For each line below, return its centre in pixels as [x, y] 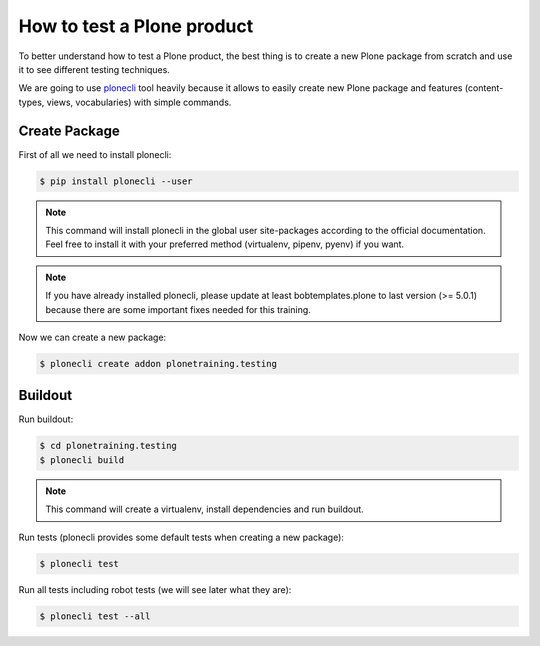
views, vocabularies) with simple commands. [139, 102]
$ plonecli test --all [95, 616]
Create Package [69, 130]
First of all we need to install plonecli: [95, 154]
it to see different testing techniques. [94, 69]
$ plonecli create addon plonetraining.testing [158, 363]
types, [31, 102]
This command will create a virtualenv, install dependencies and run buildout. [204, 509]
